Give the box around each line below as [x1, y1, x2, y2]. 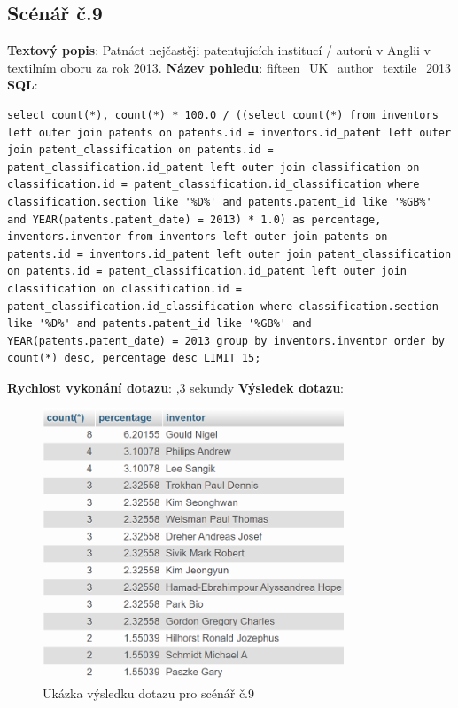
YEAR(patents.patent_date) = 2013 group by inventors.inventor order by [7, 334, 445, 347]
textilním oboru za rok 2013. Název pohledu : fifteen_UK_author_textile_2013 [7, 58, 452, 76]
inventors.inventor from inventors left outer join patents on [7, 230, 388, 244]
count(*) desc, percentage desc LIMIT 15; [7, 352, 261, 365]
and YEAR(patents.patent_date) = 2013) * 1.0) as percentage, [7, 213, 382, 226]
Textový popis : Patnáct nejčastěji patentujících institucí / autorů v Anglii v [7, 41, 431, 59]
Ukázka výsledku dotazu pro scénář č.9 [43, 684, 255, 703]
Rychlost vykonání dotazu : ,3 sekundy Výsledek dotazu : [7, 377, 344, 396]
